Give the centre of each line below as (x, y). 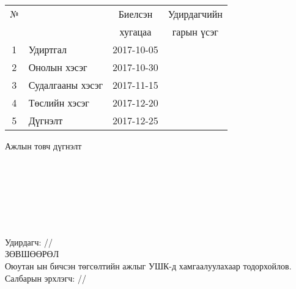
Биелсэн (135, 14)
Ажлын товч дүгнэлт (43, 146)
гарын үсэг (195, 32)
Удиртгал (48, 49)
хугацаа (135, 32)
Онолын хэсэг (58, 67)
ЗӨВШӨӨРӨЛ (32, 254)
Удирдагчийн (195, 14)
